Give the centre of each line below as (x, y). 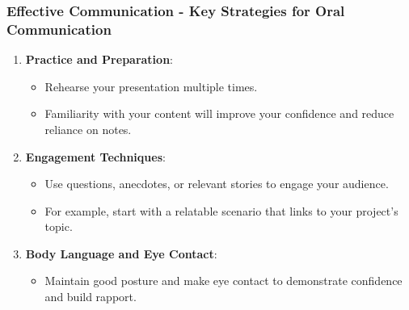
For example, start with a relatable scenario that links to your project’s (221, 210)
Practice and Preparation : (99, 59)
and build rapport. (91, 297)
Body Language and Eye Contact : (121, 253)
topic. (59, 226)
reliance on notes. (88, 129)
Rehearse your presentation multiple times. (151, 86)
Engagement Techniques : (95, 156)
